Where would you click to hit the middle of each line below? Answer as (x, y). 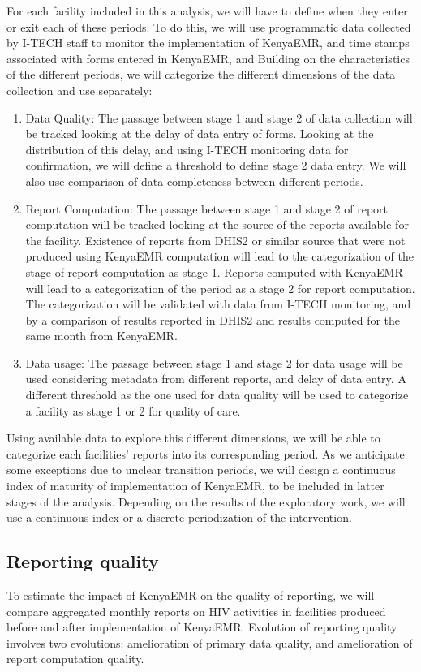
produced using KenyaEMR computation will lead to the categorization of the (219, 256)
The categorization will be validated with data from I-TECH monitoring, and (218, 304)
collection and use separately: (79, 90)
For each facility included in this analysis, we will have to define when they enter (207, 11)
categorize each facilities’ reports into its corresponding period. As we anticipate (206, 453)
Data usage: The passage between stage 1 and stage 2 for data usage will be (214, 362)
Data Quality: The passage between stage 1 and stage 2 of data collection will (219, 117)
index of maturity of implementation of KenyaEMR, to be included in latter (195, 486)
